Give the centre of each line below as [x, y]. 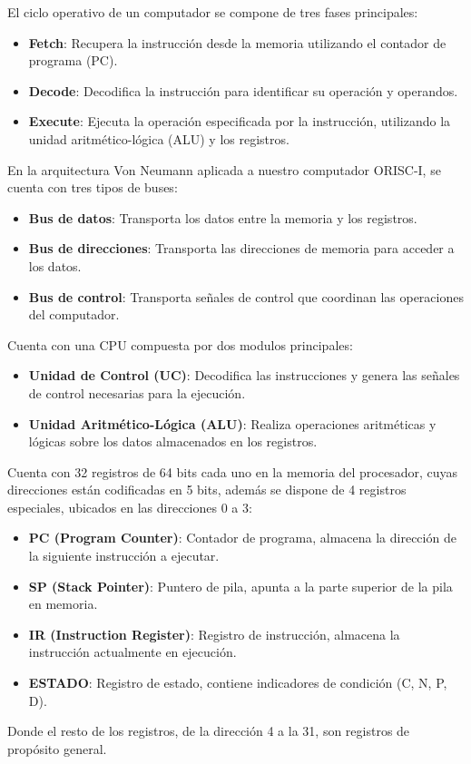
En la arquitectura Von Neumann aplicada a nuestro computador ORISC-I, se [224, 169]
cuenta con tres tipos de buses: [93, 187]
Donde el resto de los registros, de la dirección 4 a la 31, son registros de [209, 731]
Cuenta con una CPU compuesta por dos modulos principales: [180, 344]
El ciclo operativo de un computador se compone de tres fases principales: [213, 12]
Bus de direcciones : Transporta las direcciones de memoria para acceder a [241, 248]
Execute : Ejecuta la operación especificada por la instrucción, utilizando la [240, 121]
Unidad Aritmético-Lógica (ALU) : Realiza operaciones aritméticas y [232, 423]
